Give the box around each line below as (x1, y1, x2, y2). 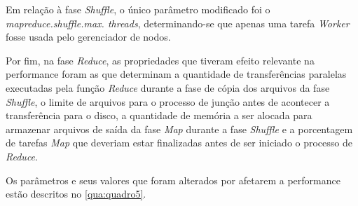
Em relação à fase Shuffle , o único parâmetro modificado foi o (6, 2, 270, 16)
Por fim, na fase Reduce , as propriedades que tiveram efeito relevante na (6, 53, 315, 67)
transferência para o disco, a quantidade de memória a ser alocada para (6, 108, 312, 123)
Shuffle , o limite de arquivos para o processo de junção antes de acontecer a (6, 94, 330, 109)
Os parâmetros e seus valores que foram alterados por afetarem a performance (6, 172, 340, 187)
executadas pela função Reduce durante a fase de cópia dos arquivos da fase (6, 80, 330, 95)
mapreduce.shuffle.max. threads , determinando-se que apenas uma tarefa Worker (6, 15, 350, 30)
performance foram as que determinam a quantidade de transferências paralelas (6, 67, 347, 81)
